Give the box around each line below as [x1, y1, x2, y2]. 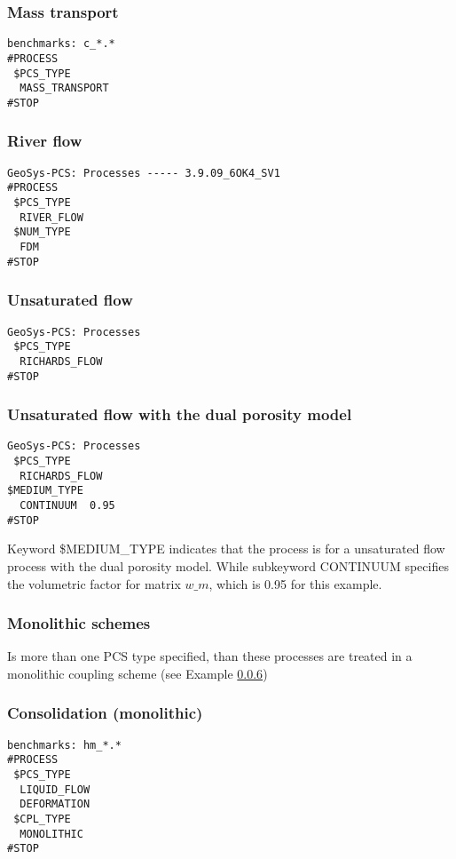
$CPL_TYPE [13, 813, 71, 825]
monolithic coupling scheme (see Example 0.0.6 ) [7, 664, 268, 682]
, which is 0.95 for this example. [208, 574, 382, 593]
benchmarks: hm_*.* [7, 738, 122, 752]
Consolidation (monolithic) [7, 702, 203, 724]
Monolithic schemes [7, 612, 151, 634]
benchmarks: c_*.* [7, 37, 115, 51]
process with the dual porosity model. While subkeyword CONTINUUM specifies [7, 556, 449, 575]
